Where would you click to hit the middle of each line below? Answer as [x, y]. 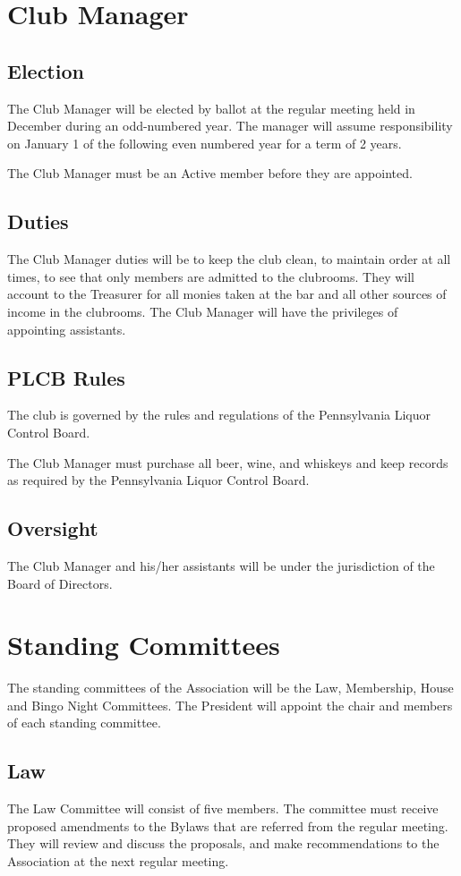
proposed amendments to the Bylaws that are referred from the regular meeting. [228, 825]
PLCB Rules [66, 377]
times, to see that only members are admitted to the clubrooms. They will [211, 276]
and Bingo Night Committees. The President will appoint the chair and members [230, 705]
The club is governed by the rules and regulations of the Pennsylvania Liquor [219, 415]
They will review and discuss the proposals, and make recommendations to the [223, 843]
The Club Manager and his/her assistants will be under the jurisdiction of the [221, 565]
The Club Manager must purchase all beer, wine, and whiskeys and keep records [228, 462]
